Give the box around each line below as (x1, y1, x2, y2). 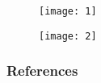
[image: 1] (39, 6, 97, 17)
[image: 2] (39, 30, 97, 42)
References (6, 60, 78, 81)
